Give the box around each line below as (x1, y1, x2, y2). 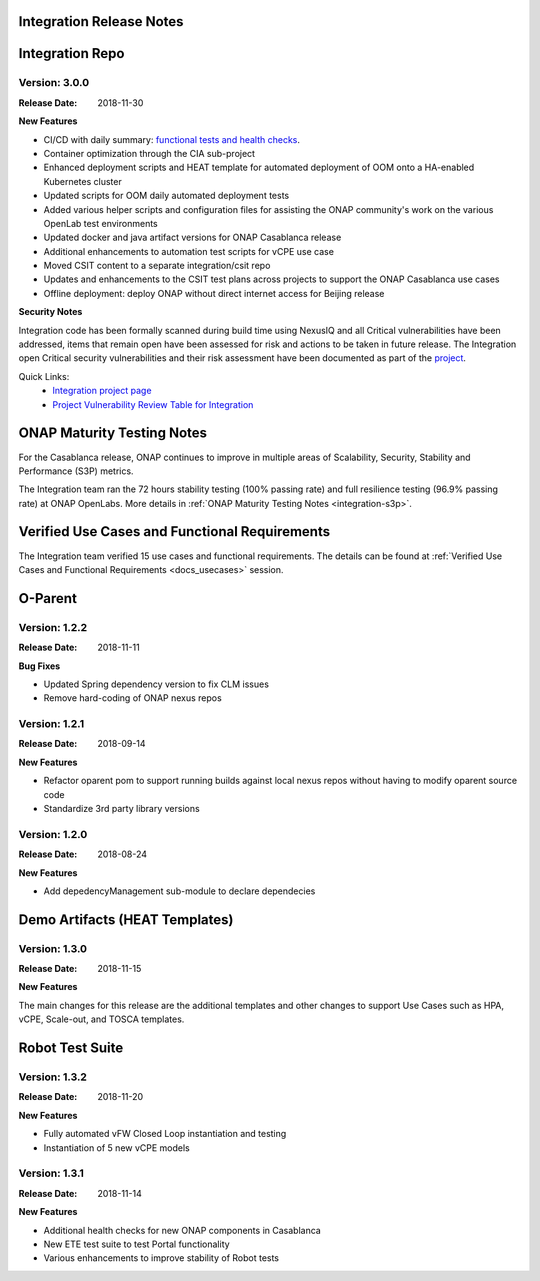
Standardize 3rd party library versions (43, 803, 200, 814)
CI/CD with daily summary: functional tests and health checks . (43, 133, 300, 145)
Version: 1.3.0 (18, 941, 88, 955)
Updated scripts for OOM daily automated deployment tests (43, 190, 290, 202)
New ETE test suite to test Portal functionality (43, 1238, 230, 1250)
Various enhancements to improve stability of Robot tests (43, 1252, 280, 1264)
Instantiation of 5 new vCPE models (43, 1141, 190, 1154)
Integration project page (52, 385, 152, 397)
